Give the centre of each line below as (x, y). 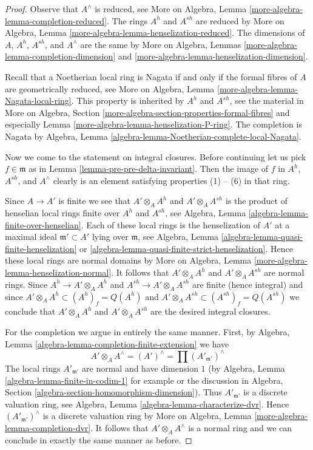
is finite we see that (95, 201)
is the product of (256, 201)
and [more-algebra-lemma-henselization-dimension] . (213, 56)
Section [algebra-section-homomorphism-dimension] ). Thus (113, 392)
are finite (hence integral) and (247, 284)
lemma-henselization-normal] (58, 272)
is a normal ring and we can (240, 428)
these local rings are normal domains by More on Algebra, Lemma (128, 260)
